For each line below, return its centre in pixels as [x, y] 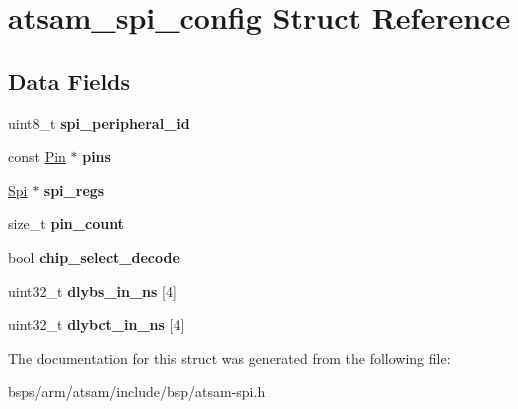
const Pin [37, 156]
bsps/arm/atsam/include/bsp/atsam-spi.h [137, 391]
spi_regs [74, 189]
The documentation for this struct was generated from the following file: [229, 357]
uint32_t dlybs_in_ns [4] [92, 290]
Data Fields [69, 80]
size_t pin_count [66, 223]
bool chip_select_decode [94, 256]
